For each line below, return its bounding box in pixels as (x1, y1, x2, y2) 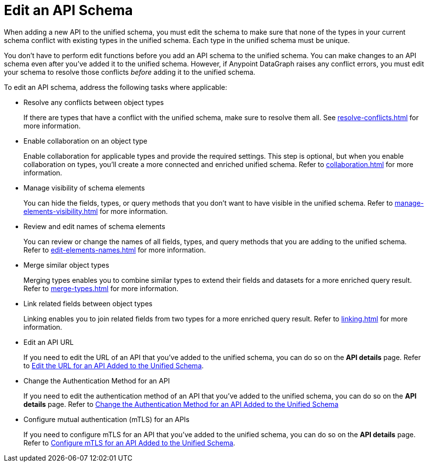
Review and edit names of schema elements (23, 222, 166, 231)
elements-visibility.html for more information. (23, 207, 168, 215)
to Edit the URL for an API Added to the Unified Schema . (23, 361, 204, 370)
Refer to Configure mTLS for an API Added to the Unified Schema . (23, 438, 235, 447)
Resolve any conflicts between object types (23, 98, 164, 106)
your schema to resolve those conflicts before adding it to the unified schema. (4, 67, 256, 76)
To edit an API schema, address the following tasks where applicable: (4, 83, 227, 91)
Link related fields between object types (23, 299, 152, 308)
